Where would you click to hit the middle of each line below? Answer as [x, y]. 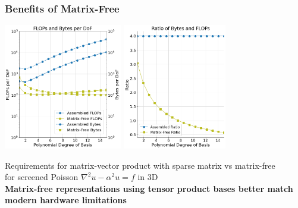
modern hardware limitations [66, 200]
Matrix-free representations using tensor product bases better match [149, 188]
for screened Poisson [42, 177]
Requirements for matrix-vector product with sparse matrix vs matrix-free [140, 165]
